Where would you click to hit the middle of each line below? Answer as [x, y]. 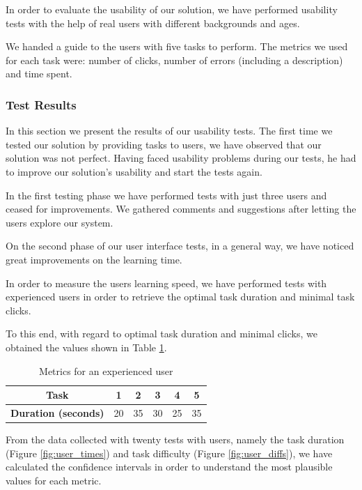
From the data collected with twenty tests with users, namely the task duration [175, 439]
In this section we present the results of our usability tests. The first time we [169, 131]
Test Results [41, 104]
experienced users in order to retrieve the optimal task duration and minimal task [180, 297]
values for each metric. [54, 480]
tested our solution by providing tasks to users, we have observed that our [164, 144]
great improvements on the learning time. [94, 259]
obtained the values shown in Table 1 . [86, 347]
